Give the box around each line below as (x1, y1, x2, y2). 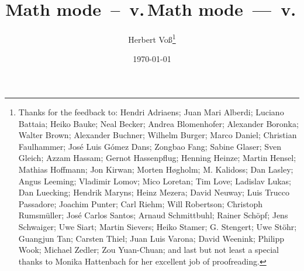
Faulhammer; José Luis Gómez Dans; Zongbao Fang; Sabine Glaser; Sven (18, 140, 281, 152)
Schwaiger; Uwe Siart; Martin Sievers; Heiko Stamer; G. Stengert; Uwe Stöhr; (18, 220, 297, 232)
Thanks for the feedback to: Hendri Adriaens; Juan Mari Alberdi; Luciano (18, 105, 284, 118)
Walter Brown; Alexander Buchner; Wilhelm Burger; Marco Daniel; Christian (18, 129, 297, 141)
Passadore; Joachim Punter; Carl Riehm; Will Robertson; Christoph (18, 197, 263, 210)
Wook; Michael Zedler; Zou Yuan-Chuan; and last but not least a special (18, 243, 279, 256)
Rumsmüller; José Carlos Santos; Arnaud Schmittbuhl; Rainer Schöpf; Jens (18, 209, 288, 221)
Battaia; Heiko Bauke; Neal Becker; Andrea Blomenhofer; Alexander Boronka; (18, 117, 299, 129)
